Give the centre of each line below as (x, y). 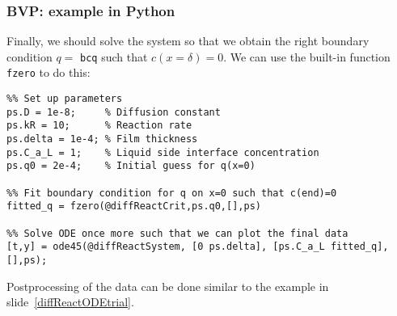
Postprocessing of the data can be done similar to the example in (168, 286)
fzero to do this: (49, 72)
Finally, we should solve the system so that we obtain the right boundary (188, 41)
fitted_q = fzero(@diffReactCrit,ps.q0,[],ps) (134, 206)
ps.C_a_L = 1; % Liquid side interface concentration (163, 152)
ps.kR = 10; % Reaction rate (99, 126)
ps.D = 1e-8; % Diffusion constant (114, 112)
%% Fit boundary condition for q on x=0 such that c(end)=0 (172, 193)
